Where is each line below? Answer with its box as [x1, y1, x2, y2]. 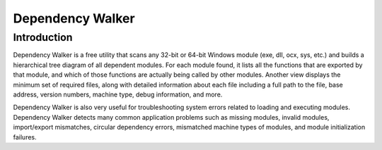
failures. [13, 132, 37, 141]
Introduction [13, 31, 73, 44]
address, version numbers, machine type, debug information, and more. [13, 90, 223, 99]
